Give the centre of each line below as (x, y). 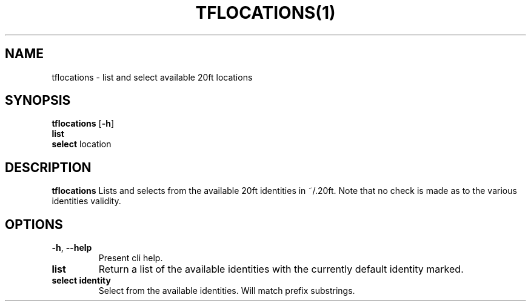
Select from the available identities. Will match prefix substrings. (227, 291)
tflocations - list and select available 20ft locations (152, 77)
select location (82, 144)
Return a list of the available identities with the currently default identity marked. (281, 269)
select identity (81, 281)
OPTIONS (34, 224)
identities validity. (86, 201)
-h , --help (72, 248)
